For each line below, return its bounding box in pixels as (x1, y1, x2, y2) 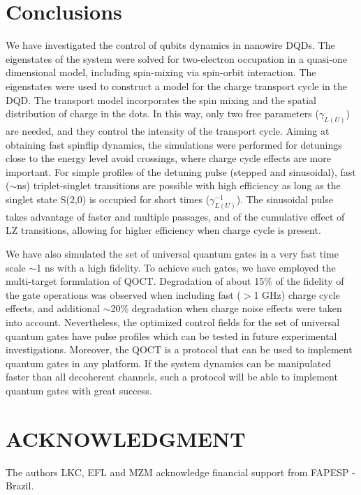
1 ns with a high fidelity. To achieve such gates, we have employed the (36, 260, 336, 274)
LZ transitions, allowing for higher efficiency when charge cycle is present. (6, 223, 321, 237)
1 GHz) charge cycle (253, 287, 340, 302)
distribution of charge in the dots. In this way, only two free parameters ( (6, 106, 319, 121)
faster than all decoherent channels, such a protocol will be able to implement (6, 369, 338, 384)
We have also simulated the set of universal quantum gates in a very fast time (6, 246, 339, 260)
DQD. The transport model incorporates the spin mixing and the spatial (6, 92, 317, 107)
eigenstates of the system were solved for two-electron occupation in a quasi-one (6, 51, 347, 66)
